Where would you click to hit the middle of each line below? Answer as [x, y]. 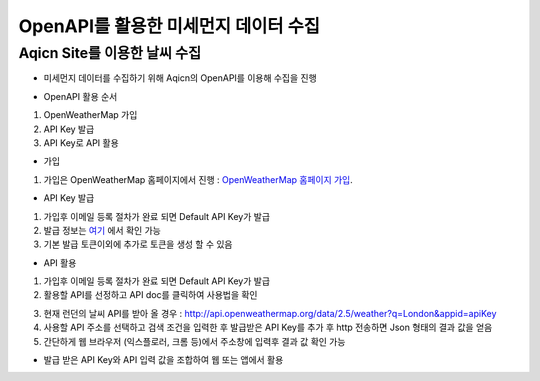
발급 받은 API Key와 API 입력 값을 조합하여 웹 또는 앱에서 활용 [163, 360]
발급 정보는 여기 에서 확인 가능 [102, 230]
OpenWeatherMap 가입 [90, 115]
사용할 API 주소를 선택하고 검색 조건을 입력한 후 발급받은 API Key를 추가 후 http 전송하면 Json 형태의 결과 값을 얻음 [268, 327]
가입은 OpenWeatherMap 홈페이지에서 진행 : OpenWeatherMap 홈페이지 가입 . [198, 179]
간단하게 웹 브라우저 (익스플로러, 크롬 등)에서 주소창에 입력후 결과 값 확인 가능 [194, 341]
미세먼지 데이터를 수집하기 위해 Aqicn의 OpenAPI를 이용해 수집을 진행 [180, 78]
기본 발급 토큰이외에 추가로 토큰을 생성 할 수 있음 [138, 244]
